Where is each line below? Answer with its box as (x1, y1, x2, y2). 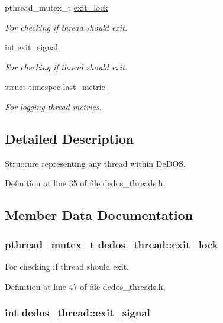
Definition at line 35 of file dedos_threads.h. (5, 177, 166, 189)
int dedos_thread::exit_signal (5, 305, 150, 320)
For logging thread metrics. (5, 100, 102, 112)
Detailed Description (5, 129, 134, 147)
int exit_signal (5, 41, 58, 53)
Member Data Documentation (5, 206, 193, 224)
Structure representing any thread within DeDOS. (5, 157, 186, 169)
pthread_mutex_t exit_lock (5, 1, 108, 13)
